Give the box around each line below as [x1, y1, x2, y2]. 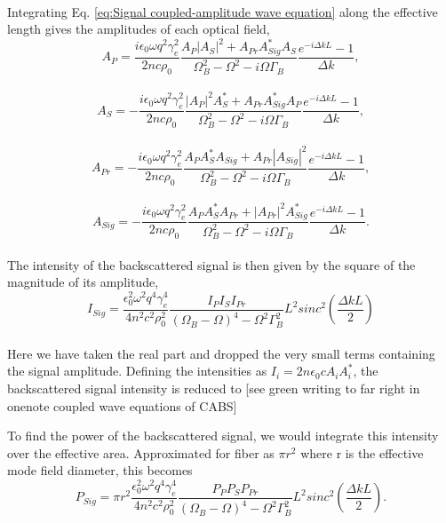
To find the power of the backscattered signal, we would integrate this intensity [7, 426, 439, 445]
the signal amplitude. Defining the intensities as [7, 361, 267, 380]
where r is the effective [300, 443, 424, 462]
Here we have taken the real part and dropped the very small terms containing [7, 344, 435, 362]
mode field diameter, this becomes [7, 461, 193, 479]
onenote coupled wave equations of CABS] [7, 396, 237, 415]
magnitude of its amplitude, [7, 273, 159, 291]
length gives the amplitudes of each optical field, [7, 20, 270, 38]
